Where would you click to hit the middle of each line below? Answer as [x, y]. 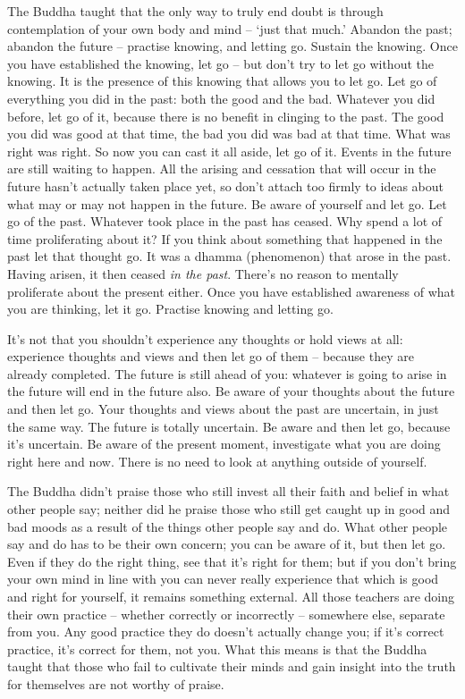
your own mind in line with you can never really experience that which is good [223, 579]
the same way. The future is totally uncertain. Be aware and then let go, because [229, 426]
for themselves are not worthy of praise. [116, 683]
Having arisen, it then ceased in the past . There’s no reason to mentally [203, 273]
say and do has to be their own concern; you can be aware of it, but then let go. [227, 544]
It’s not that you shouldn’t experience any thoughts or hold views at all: [205, 338]
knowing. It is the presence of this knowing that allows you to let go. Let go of [222, 81]
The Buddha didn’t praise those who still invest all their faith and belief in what [228, 491]
